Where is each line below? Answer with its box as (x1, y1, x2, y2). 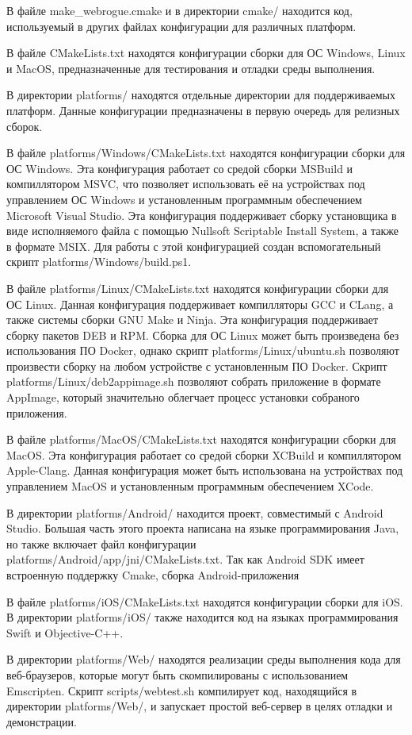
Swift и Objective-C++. (6, 624, 124, 641)
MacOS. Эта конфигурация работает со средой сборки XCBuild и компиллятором (6, 446, 402, 463)
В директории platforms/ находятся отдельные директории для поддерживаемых (6, 87, 395, 103)
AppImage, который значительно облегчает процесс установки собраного (6, 389, 360, 406)
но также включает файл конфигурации (6, 535, 196, 552)
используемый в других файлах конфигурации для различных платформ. (6, 17, 357, 34)
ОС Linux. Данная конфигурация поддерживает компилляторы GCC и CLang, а (6, 295, 394, 312)
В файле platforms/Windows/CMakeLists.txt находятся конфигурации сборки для (6, 144, 406, 161)
